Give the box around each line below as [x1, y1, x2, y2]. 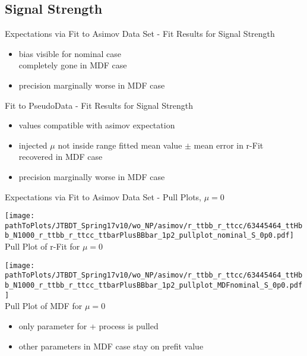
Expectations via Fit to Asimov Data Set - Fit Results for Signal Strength [5, 27, 275, 40]
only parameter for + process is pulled [18, 319, 159, 332]
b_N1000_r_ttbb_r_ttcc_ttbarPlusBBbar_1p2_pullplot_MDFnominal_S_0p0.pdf [5, 281, 303, 290]
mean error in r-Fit [194, 138, 264, 151]
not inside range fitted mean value [58, 138, 182, 151]
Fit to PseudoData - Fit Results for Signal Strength [5, 99, 194, 111]
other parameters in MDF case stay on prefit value [18, 339, 204, 352]
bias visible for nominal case [18, 47, 121, 59]
